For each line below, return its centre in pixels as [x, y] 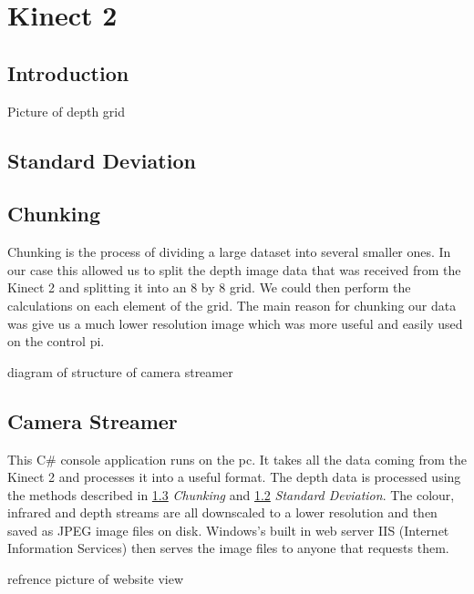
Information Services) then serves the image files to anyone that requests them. [228, 548]
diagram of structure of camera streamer [120, 371]
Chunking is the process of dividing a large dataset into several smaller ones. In [229, 252]
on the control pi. [56, 341]
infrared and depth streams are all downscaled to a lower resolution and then [222, 512]
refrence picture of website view [96, 579]
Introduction [68, 72]
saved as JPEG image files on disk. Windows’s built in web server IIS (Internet [228, 530]
